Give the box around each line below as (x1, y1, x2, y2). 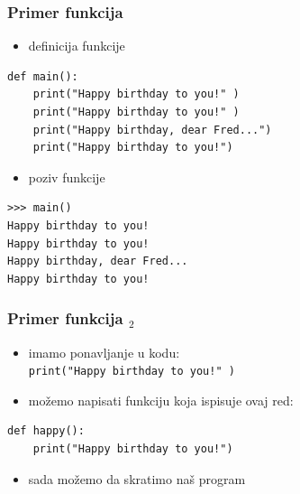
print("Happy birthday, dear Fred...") (32, 123, 272, 136)
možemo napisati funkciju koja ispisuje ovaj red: (28, 390, 294, 409)
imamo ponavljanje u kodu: (28, 342, 180, 361)
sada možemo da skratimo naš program (28, 469, 246, 488)
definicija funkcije (28, 36, 125, 55)
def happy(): (7, 424, 85, 438)
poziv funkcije (28, 167, 105, 186)
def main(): (7, 70, 78, 83)
